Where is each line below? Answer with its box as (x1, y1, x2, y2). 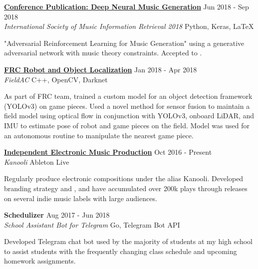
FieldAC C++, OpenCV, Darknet (4, 74, 108, 84)
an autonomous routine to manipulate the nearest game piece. (4, 130, 194, 140)
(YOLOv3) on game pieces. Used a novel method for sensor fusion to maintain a (4, 100, 250, 111)
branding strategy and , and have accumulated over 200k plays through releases (4, 183, 248, 193)
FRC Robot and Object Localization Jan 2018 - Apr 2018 (4, 64, 197, 74)
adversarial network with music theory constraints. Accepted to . (4, 47, 202, 58)
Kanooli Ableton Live (4, 156, 69, 167)
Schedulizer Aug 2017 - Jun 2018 (4, 210, 110, 220)
